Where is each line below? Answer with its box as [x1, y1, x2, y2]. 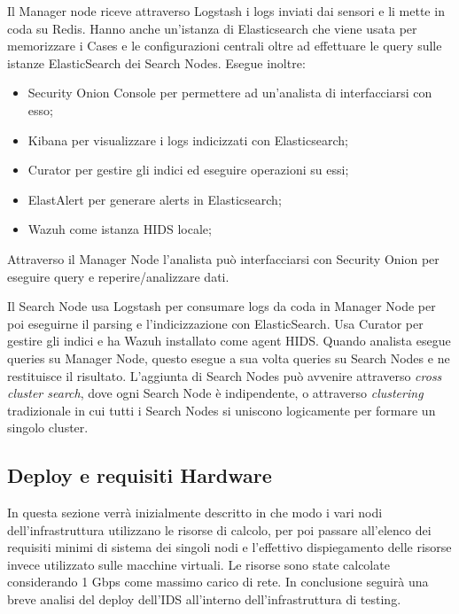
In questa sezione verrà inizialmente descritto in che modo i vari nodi [7, 503, 383, 522]
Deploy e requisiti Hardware [7, 462, 272, 489]
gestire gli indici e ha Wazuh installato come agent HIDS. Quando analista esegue [7, 331, 451, 350]
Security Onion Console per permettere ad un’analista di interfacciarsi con [27, 83, 432, 102]
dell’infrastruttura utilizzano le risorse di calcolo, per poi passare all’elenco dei [7, 520, 432, 539]
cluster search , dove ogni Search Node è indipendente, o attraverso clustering [7, 384, 424, 402]
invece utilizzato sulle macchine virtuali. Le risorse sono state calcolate [7, 555, 390, 573]
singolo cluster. [7, 418, 89, 437]
